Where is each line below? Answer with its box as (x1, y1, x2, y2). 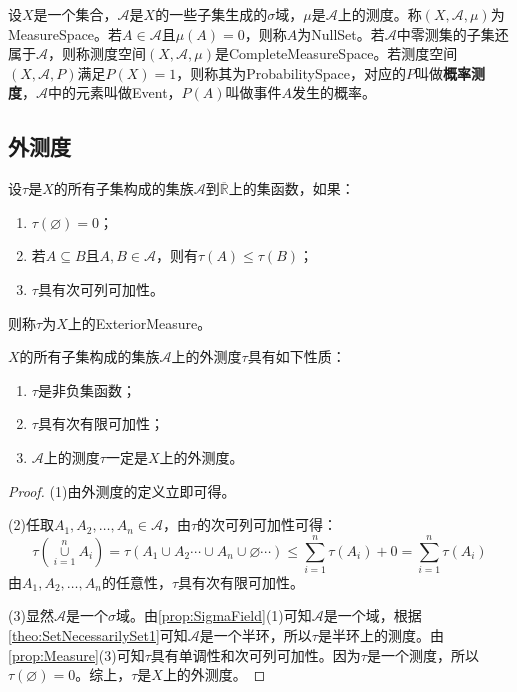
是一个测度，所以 (366, 644, 479, 665)
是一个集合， (33, 4, 118, 24)
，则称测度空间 (48, 43, 146, 64)
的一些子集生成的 (155, 4, 268, 24)
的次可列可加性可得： (197, 514, 338, 535)
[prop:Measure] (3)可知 (8, 644, 145, 665)
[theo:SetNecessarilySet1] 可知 (8, 625, 188, 646)
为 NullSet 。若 (297, 23, 385, 44)
